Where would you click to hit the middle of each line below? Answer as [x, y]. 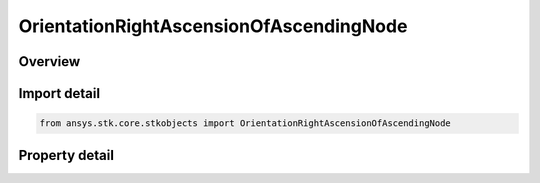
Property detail [66, 155]
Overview [49, 61]
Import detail [59, 93]
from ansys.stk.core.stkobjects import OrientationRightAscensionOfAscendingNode [245, 123]
